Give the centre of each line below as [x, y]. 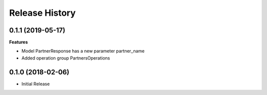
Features [19, 42]
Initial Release [36, 84]
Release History [43, 13]
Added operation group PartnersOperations [66, 58]
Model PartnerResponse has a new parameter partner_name [83, 51]
